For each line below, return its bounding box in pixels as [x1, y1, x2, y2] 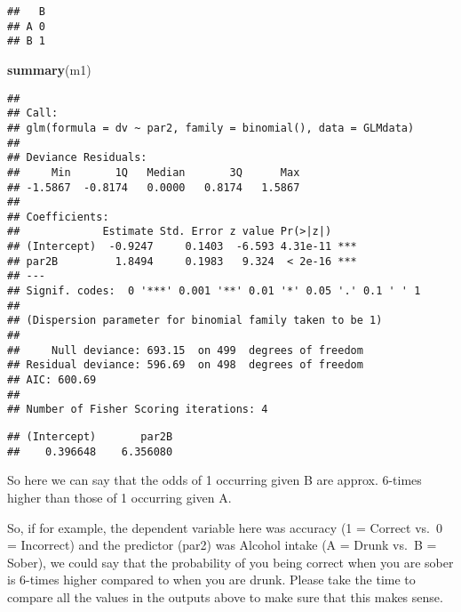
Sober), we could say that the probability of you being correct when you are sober [7, 552, 454, 571]
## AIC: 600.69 [7, 374, 97, 387]
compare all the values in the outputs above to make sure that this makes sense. [7, 587, 443, 606]
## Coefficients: [7, 210, 109, 223]
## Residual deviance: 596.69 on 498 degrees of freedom [7, 358, 363, 372]
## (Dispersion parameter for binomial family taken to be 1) [7, 314, 383, 327]
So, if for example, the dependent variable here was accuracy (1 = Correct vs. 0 [7, 518, 442, 536]
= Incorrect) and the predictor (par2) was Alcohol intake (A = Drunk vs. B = [7, 535, 437, 554]
